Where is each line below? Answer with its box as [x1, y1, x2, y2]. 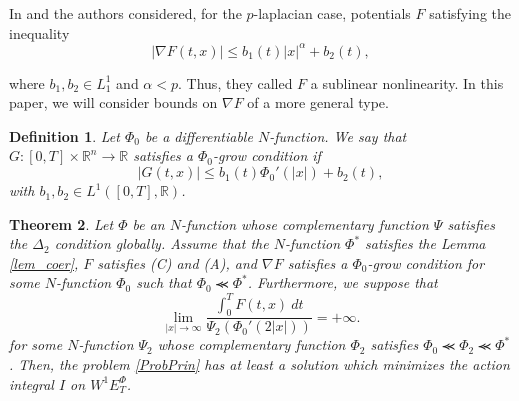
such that [136, 272, 192, 293]
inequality [9, 22, 70, 43]
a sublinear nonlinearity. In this [310, 72, 504, 93]
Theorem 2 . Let [9, 213, 114, 234]
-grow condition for [367, 252, 485, 273]
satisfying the [429, 3, 512, 23]
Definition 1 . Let [9, 125, 120, 146]
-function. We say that [269, 125, 407, 146]
